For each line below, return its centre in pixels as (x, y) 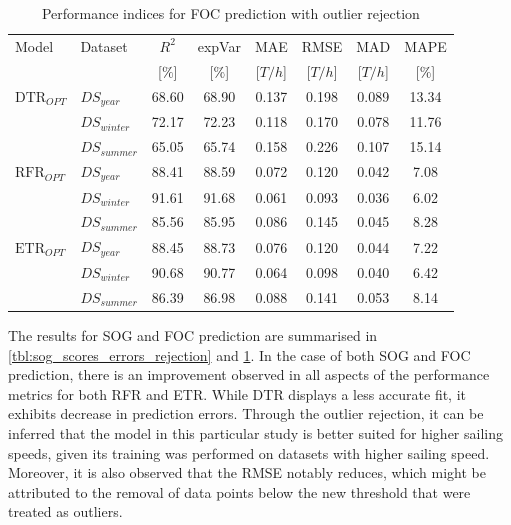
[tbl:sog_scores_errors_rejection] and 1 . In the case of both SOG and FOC (239, 354)
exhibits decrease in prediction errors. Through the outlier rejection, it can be (246, 413)
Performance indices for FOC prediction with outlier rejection (230, 13)
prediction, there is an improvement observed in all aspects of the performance (249, 374)
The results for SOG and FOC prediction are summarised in (193, 334)
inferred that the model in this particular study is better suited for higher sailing (255, 432)
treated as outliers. (65, 511)
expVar (219, 45)
